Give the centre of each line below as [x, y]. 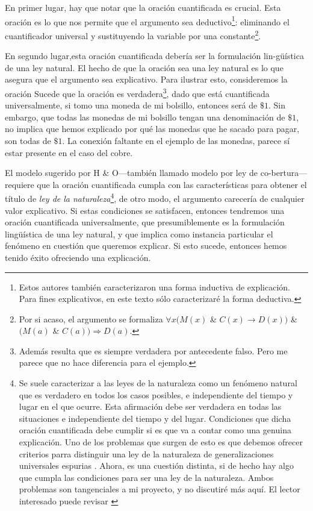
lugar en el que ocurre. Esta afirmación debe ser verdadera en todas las [150, 406]
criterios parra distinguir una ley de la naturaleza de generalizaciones [146, 453]
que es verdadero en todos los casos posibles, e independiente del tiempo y [156, 394]
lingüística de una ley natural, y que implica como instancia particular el [139, 234]
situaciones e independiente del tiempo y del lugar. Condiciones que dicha [155, 418]
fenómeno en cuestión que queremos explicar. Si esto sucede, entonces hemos [146, 246]
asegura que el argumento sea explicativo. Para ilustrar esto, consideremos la [146, 79]
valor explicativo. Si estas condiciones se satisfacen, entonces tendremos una [145, 210]
